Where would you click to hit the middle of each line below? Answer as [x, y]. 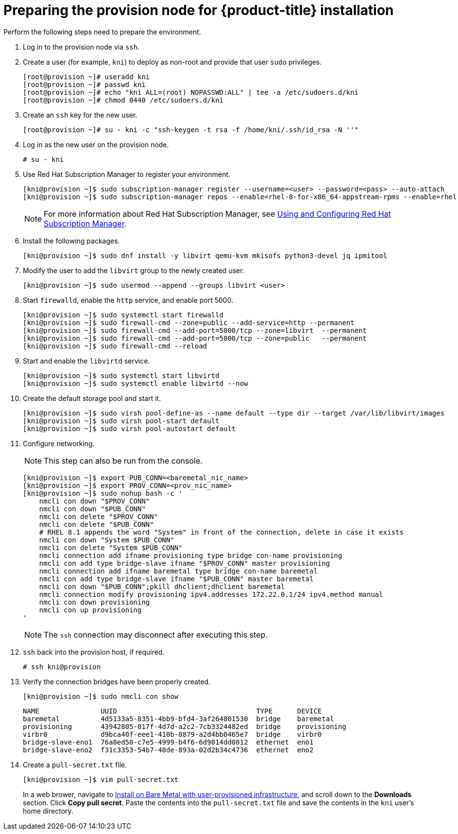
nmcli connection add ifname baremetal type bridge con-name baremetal [178, 571]
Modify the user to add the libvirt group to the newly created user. [134, 270]
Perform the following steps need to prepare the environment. [102, 32]
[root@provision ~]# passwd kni [84, 84]
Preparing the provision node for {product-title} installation [199, 10]
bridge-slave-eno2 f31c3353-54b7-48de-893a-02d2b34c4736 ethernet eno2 [168, 750]
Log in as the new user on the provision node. [96, 144]
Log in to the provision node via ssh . [81, 47]
